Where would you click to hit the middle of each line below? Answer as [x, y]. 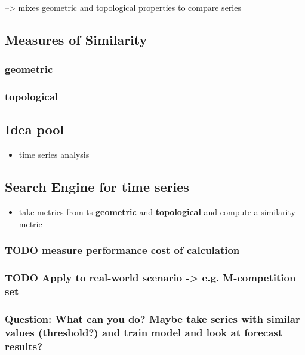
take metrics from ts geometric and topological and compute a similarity [157, 212]
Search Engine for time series [97, 187]
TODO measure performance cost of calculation [122, 250]
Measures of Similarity [76, 39]
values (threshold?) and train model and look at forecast [144, 332]
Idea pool [35, 129]
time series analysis [54, 154]
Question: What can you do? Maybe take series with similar [152, 318]
